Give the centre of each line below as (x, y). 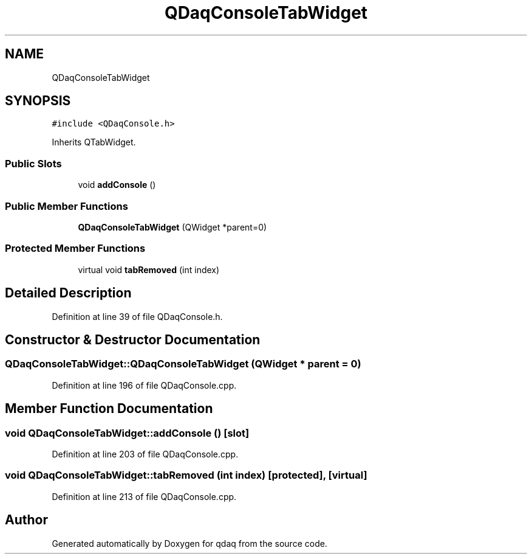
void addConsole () (117, 185)
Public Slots (33, 163)
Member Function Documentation (109, 409)
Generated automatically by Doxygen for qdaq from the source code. (189, 543)
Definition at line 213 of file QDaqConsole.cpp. (144, 496)
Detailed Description (68, 293)
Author (26, 520)
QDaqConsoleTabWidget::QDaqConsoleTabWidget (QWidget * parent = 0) (183, 364)
